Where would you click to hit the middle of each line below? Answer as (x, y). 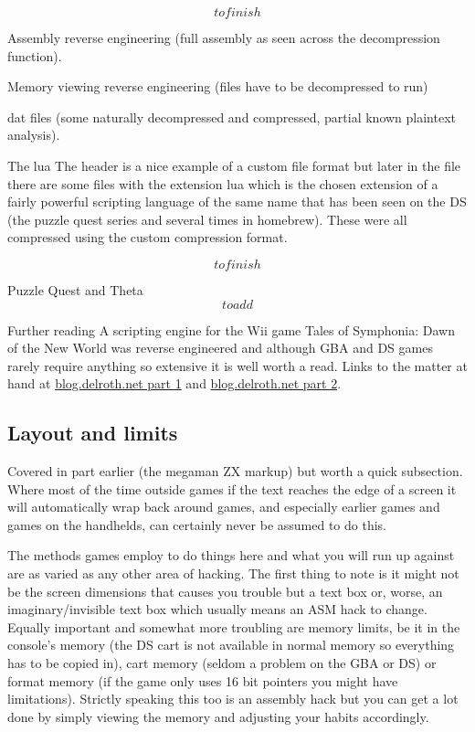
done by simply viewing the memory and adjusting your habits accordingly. (218, 716)
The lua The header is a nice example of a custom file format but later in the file (234, 165)
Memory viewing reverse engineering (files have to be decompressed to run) (218, 86)
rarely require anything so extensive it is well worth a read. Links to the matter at (237, 365)
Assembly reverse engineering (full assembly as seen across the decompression (224, 37)
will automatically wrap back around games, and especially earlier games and (224, 507)
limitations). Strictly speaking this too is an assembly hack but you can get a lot (233, 699)
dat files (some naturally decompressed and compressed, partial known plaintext (232, 117)
